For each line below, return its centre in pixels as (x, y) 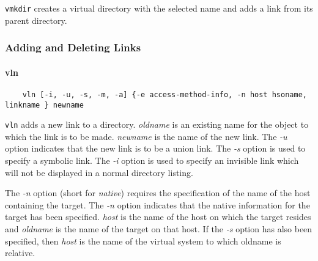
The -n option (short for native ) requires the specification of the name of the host (158, 193)
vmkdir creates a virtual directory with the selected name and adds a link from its (159, 8)
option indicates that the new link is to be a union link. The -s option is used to (155, 148)
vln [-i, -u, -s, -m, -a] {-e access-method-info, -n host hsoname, (165, 94)
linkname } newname (44, 105)
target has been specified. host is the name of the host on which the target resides (158, 217)
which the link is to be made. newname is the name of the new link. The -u (146, 136)
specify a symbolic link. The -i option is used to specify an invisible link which (152, 160)
